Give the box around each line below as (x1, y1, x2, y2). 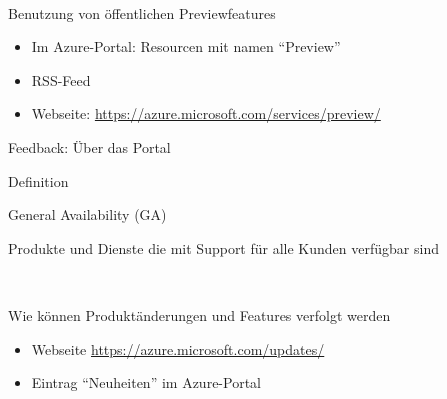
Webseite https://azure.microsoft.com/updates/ (31, 338, 325, 359)
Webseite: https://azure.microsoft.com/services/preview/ (31, 103, 381, 124)
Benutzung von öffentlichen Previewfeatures (8, 2, 276, 23)
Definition (8, 170, 69, 191)
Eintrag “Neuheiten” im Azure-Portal (31, 372, 261, 393)
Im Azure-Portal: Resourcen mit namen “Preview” (31, 36, 341, 57)
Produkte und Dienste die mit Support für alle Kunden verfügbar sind (8, 237, 439, 258)
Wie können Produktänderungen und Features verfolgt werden (8, 304, 391, 325)
